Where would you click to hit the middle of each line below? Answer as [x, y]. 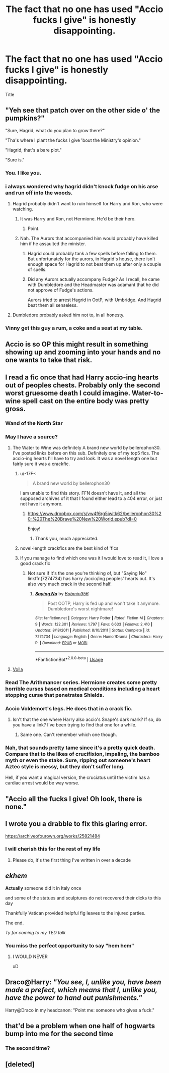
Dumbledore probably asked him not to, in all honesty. [68, 315]
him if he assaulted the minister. [53, 244]
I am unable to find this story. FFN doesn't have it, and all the [83, 493]
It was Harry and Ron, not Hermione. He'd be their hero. [78, 218]
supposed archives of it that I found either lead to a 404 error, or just [91, 498]
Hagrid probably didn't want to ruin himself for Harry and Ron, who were [88, 203]
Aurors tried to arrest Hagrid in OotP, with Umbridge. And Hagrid [95, 300]
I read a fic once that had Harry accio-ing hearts [82, 377]
